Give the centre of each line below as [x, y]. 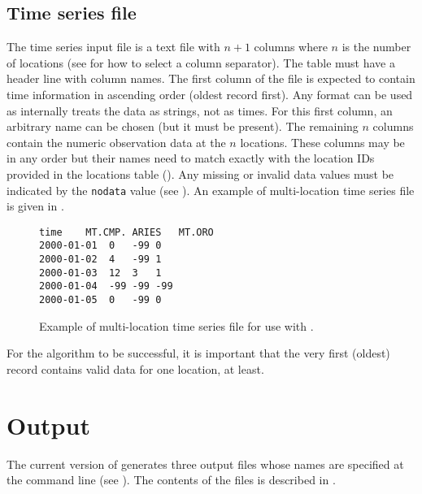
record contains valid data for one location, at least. [135, 368]
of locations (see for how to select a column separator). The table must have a [201, 62]
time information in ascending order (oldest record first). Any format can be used [210, 94]
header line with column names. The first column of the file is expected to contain [211, 78]
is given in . [35, 206]
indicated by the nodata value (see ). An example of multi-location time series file [211, 190]
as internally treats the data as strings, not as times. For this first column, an [200, 110]
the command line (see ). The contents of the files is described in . [171, 480]
